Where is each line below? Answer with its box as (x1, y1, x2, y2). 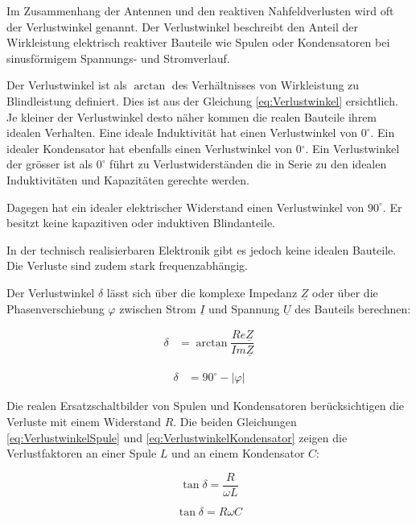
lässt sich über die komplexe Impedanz (106, 284, 298, 300)
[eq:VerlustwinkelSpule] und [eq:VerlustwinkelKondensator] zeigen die (6, 429, 348, 445)
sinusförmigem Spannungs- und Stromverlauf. (6, 49, 230, 66)
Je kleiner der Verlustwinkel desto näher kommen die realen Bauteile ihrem (6, 108, 377, 125)
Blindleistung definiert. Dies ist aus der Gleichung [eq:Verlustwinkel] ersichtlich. (6, 92, 398, 109)
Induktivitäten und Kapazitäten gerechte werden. (6, 171, 249, 188)
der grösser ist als (6, 155, 93, 172)
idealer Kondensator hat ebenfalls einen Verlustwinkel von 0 (6, 139, 302, 156)
